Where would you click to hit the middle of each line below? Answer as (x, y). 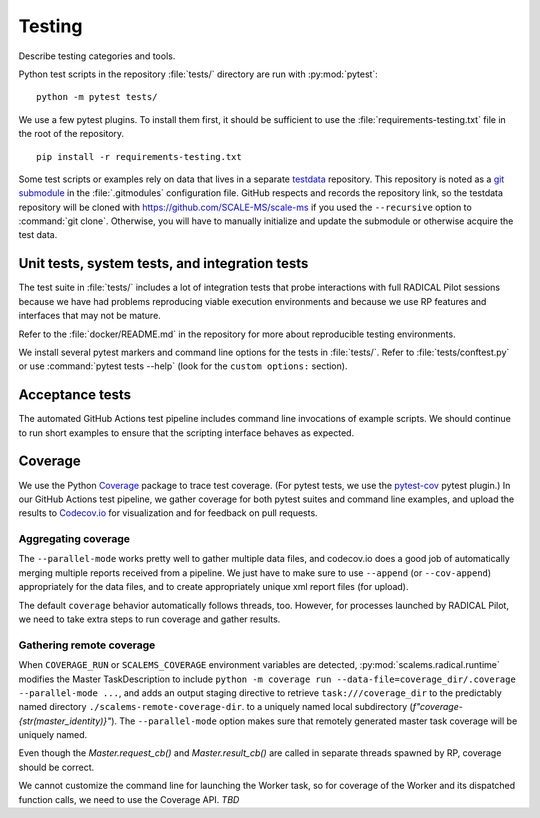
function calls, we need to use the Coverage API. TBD (129, 799)
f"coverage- (438, 707)
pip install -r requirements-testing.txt (139, 156)
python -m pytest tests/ (97, 97)
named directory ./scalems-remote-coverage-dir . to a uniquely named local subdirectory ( (216, 707)
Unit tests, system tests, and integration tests (163, 263)
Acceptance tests (75, 395)
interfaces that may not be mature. (90, 316)
